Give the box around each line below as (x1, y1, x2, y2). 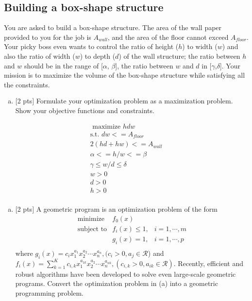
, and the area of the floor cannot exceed (107, 32, 229, 42)
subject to (77, 225, 107, 233)
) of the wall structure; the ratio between (118, 50, 240, 61)
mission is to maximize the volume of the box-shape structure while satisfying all (4, 70, 245, 80)
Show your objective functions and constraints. (15, 105, 154, 115)
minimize (77, 215, 104, 222)
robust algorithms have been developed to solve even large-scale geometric (15, 268, 236, 279)
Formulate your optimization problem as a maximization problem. (36, 96, 233, 106)
